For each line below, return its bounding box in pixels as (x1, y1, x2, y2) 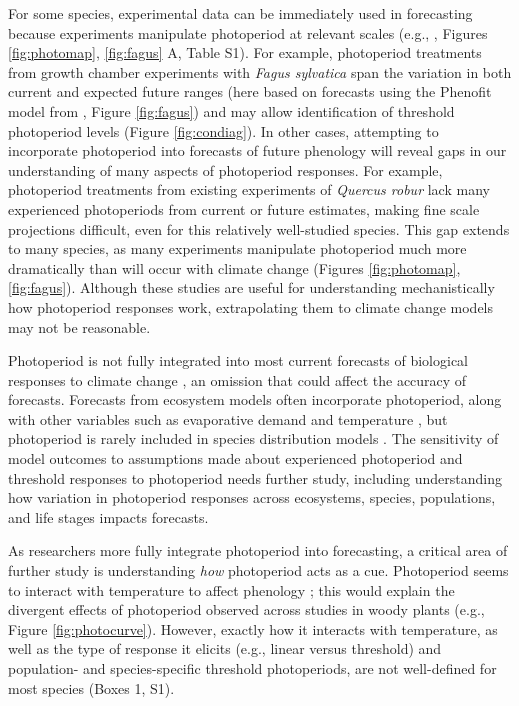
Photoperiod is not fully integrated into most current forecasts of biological (8, 350, 469, 371)
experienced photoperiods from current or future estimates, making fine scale (8, 198, 480, 219)
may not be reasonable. (8, 316, 151, 337)
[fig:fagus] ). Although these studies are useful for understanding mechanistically (8, 277, 495, 298)
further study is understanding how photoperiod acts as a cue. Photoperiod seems (8, 560, 509, 581)
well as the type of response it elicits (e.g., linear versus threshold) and (8, 638, 442, 659)
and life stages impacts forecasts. (8, 506, 209, 527)
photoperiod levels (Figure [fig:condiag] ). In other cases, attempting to (8, 120, 439, 141)
